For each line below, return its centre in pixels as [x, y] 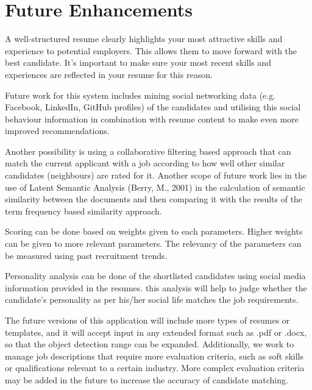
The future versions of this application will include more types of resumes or [147, 320]
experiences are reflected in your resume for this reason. [109, 74]
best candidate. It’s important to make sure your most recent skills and [138, 62]
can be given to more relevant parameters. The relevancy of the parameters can [153, 243]
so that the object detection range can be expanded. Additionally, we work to [150, 344]
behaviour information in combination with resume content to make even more [152, 119]
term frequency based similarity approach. [83, 211]
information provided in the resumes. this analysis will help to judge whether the [156, 287]
